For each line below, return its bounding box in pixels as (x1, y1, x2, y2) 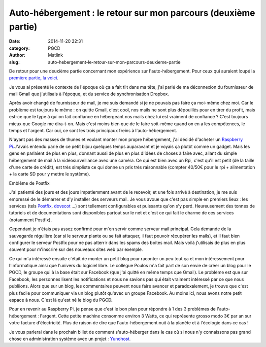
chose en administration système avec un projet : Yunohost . (9, 336, 131, 342)
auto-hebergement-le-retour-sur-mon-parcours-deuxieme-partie (48, 59, 181, 65)
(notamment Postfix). (9, 217, 52, 223)
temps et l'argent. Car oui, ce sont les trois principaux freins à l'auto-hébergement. (9, 128, 177, 134)
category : (9, 45, 30, 51)
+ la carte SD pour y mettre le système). (9, 171, 91, 177)
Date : (9, 38, 21, 44)
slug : (9, 59, 20, 65)
